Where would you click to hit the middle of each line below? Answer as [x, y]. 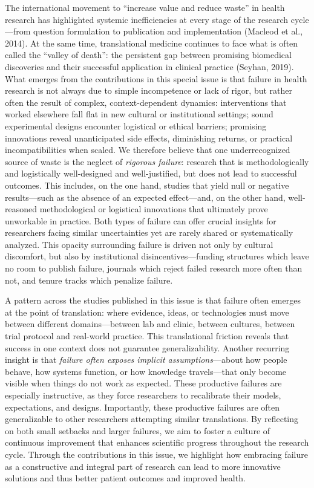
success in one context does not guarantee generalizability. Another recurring [147, 347]
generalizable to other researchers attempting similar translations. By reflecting [152, 419]
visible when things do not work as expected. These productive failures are [143, 383]
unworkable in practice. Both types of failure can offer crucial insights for [141, 220]
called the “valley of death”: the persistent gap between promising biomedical [148, 55]
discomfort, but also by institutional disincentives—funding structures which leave [157, 256]
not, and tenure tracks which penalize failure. [89, 280]
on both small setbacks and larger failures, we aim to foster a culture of [138, 430]
